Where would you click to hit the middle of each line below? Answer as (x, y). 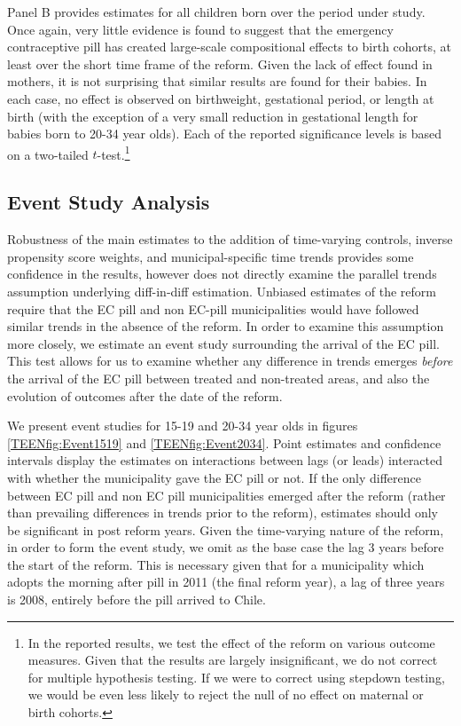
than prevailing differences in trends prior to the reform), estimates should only (223, 513)
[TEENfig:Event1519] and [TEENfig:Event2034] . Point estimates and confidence (224, 442)
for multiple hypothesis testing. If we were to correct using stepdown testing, (236, 677)
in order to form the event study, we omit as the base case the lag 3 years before (226, 547)
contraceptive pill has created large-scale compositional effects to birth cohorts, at (230, 47)
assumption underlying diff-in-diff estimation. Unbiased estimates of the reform (222, 291)
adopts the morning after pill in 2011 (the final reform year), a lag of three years (226, 582)
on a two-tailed (48, 154)
